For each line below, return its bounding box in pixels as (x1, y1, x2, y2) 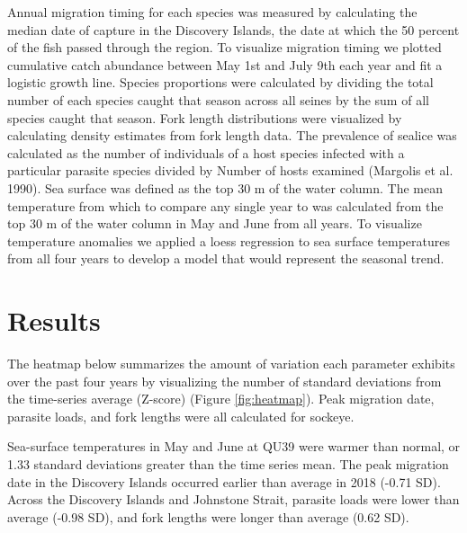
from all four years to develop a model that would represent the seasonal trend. (7, 249, 445, 268)
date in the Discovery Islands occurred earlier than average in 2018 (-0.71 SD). (7, 472, 441, 491)
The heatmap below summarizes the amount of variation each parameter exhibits (7, 354, 455, 373)
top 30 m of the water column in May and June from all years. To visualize (7, 214, 422, 233)
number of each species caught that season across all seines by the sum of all (7, 90, 429, 109)
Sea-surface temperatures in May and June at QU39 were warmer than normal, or (7, 437, 461, 456)
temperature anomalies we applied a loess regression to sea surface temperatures (7, 231, 450, 250)
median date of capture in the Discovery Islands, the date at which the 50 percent (7, 20, 460, 39)
